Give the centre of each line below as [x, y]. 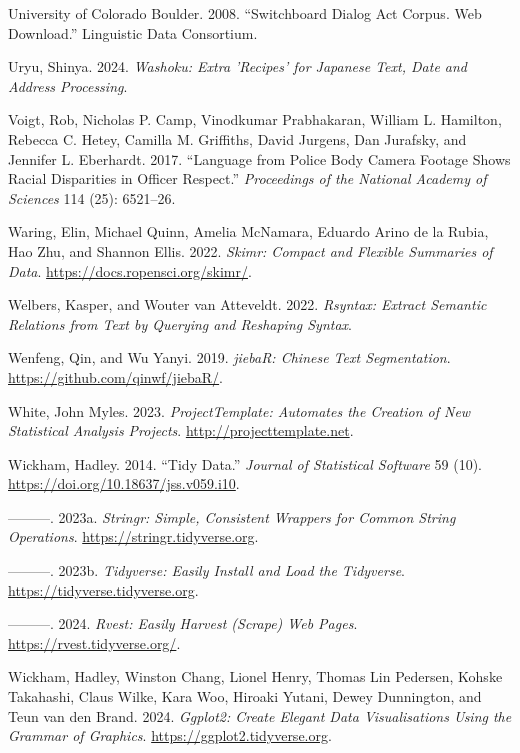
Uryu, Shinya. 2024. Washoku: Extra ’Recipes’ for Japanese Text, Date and [238, 66]
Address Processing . [68, 85]
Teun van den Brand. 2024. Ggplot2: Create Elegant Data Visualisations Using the [260, 715]
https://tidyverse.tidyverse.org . [103, 589]
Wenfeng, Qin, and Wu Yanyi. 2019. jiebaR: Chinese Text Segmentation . [229, 357]
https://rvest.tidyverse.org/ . [94, 642]
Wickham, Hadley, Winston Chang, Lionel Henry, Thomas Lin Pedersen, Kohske [255, 676]
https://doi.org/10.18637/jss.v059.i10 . [124, 483]
